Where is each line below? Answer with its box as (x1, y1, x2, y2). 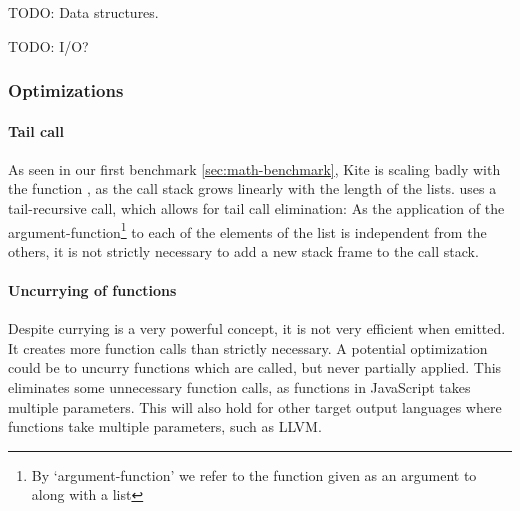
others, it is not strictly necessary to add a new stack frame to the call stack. (8, 240, 479, 261)
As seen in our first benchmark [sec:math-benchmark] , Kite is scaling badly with (8, 158, 501, 179)
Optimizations (8, 78, 124, 103)
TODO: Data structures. (8, 2, 159, 22)
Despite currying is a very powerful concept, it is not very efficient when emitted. (8, 318, 506, 339)
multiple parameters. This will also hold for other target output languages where (8, 396, 502, 417)
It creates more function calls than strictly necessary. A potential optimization (8, 337, 488, 358)
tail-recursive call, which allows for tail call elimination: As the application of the (8, 198, 505, 219)
